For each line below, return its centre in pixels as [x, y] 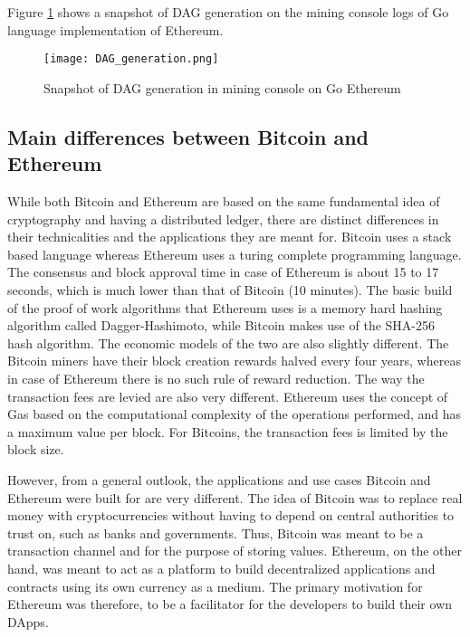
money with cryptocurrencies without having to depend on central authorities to [231, 515]
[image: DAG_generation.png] [131, 59]
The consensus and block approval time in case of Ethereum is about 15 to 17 [223, 272]
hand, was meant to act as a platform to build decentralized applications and [221, 568]
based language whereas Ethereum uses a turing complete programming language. [235, 254]
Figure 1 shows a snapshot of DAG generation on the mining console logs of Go [228, 12]
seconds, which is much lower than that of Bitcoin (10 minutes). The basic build [230, 290]
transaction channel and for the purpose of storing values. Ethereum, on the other [235, 551]
